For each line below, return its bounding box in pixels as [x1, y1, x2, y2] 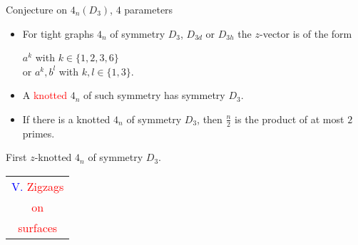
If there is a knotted [22, 111, 111, 126]
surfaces [18, 219, 58, 236]
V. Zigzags [11, 177, 64, 194]
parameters [124, 2, 173, 16]
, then [197, 111, 223, 126]
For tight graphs [22, 26, 94, 41]
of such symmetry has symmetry [83, 88, 225, 103]
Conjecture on [6, 2, 67, 16]
